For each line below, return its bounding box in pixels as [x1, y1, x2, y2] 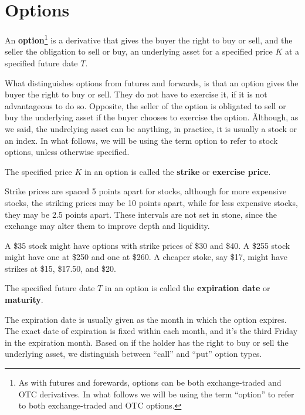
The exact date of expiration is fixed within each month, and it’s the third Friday [5, 325, 298, 337]
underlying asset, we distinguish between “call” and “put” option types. [5, 347, 262, 360]
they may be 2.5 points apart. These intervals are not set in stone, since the [5, 208, 277, 220]
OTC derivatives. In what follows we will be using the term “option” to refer [18, 387, 294, 400]
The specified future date [5, 282, 95, 294]
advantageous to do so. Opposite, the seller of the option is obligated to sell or [5, 99, 286, 112]
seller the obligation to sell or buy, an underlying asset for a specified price [5, 45, 273, 58]
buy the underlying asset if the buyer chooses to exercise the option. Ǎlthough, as [5, 111, 299, 123]
